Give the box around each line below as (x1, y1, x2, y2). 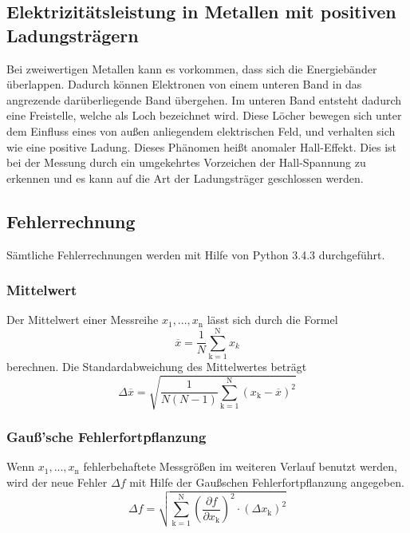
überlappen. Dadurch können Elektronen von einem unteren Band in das (6, 76, 362, 93)
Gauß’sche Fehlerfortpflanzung (6, 427, 207, 447)
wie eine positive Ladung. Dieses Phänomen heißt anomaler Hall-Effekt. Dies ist (6, 138, 397, 155)
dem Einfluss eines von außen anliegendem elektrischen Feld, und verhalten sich (6, 122, 396, 139)
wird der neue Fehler (6, 474, 108, 491)
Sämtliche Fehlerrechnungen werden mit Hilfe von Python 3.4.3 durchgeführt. (6, 246, 385, 263)
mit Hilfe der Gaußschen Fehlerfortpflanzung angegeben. (129, 474, 404, 491)
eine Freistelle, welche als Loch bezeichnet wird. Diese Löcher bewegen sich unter (6, 107, 402, 124)
